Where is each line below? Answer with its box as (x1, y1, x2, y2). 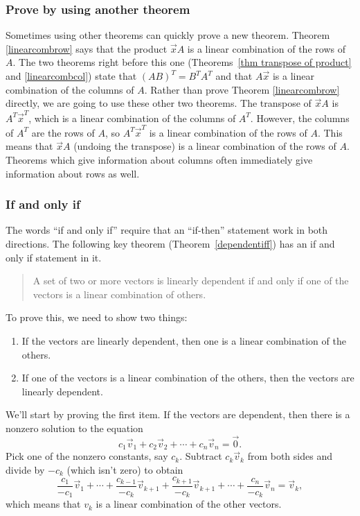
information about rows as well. (6, 166, 140, 180)
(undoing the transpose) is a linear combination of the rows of (73, 139, 336, 153)
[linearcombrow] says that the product (6, 41, 168, 55)
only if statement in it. (6, 250, 102, 264)
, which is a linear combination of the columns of (28, 110, 236, 125)
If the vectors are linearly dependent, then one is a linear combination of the (21, 333, 346, 347)
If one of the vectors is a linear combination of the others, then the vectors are (21, 370, 354, 385)
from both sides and (247, 449, 332, 463)
